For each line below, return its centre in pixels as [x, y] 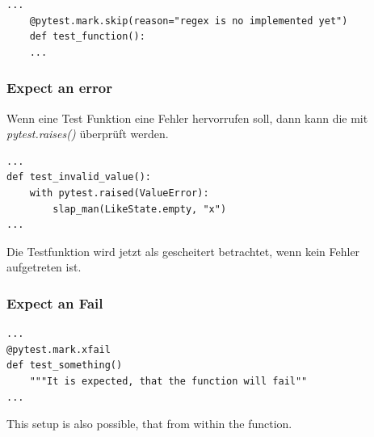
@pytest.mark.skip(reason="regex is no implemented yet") [189, 21]
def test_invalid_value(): [79, 177]
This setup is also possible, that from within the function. [149, 424]
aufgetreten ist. [44, 267]
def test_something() [65, 366]
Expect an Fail [55, 303]
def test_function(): [87, 37]
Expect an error [59, 88]
